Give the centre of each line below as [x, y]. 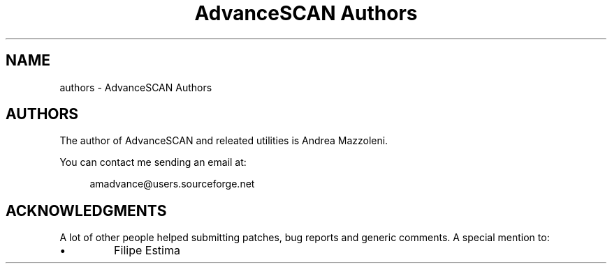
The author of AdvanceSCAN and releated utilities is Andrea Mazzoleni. [224, 141]
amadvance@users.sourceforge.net [172, 184]
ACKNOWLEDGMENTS [86, 210]
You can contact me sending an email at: [153, 162]
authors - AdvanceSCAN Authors [136, 87]
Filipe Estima [147, 251]
